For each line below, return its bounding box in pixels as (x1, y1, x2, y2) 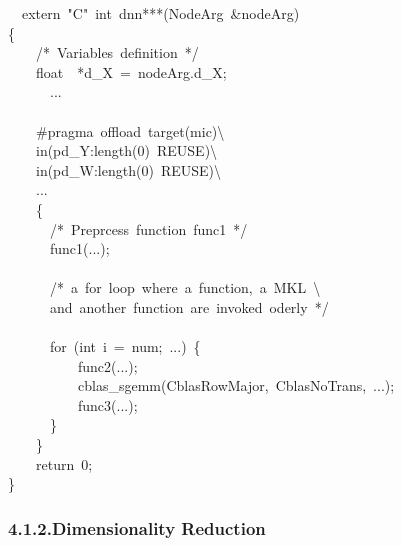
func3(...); (77, 394, 138, 415)
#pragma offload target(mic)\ (35, 120, 225, 141)
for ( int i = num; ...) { (50, 336, 201, 357)
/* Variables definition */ (36, 42, 199, 63)
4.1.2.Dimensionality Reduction (8, 515, 266, 540)
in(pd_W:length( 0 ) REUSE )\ (35, 159, 221, 180)
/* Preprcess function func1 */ (50, 218, 248, 239)
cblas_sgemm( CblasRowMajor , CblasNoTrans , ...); (77, 375, 395, 396)
